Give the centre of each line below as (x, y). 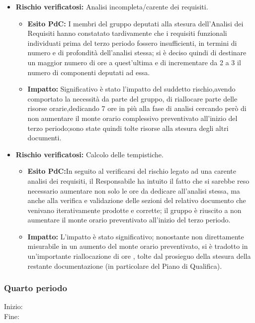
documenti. (44, 138)
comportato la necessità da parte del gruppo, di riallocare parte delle (132, 98)
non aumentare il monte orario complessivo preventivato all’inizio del (132, 118)
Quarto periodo (36, 288)
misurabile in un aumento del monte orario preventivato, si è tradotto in (138, 246)
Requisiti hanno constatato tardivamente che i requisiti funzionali (127, 33)
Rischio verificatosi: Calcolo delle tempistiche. (89, 154)
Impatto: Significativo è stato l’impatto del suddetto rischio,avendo (131, 89)
